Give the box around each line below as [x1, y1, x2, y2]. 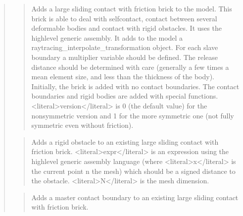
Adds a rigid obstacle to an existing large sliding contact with [31, 136, 219, 147]
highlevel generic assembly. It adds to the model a [31, 32, 183, 43]
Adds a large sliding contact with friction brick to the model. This [31, 3, 232, 13]
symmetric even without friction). [31, 120, 134, 130]
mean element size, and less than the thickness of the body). [31, 71, 214, 82]
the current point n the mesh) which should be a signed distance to [31, 165, 236, 176]
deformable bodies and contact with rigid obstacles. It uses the [31, 23, 222, 33]
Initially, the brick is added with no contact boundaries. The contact [31, 81, 240, 91]
